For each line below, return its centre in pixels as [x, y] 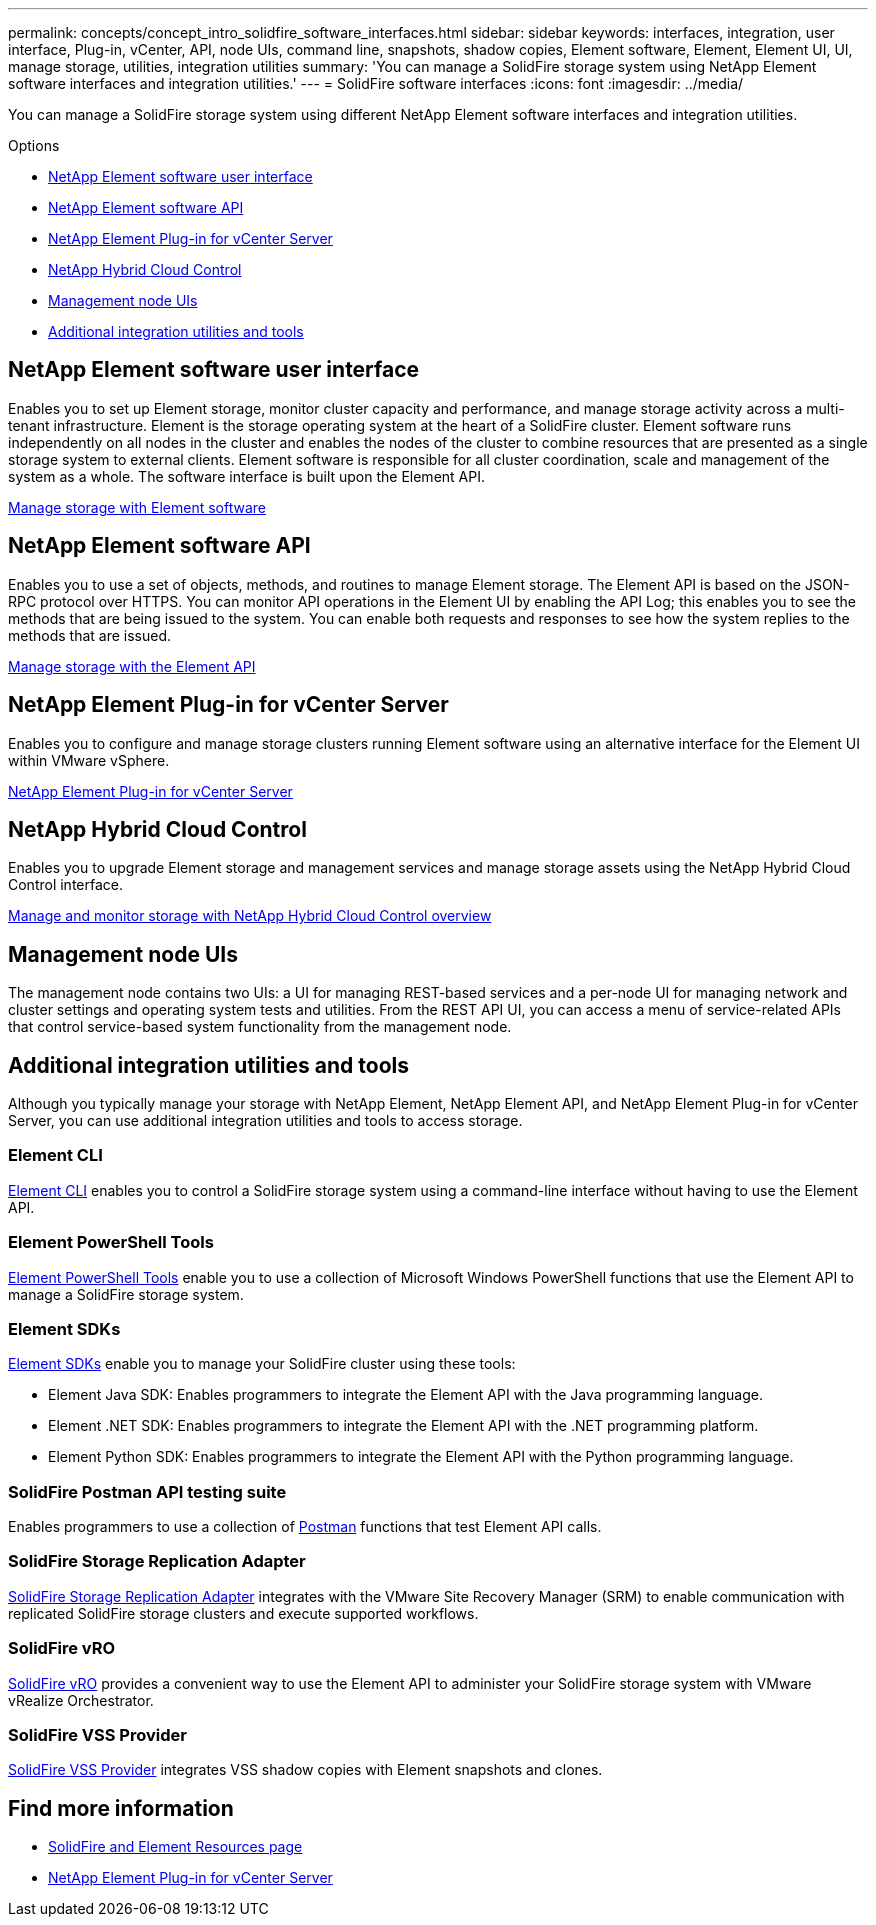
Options [34, 145]
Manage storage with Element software [137, 507]
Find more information [121, 1808]
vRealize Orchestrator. [81, 1700]
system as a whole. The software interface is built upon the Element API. [246, 476]
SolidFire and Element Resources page [175, 1847]
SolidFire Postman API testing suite [147, 1491]
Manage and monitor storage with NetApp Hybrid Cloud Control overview [250, 916]
